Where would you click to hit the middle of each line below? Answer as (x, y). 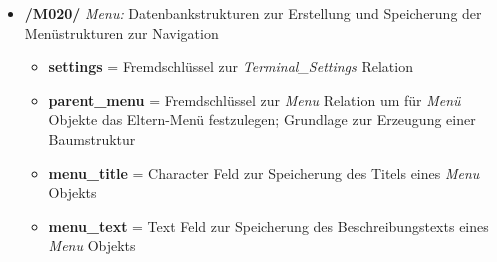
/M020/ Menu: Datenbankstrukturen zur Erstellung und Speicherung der (253, 13)
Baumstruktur (92, 138)
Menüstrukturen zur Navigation (121, 32)
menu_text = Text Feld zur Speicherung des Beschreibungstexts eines (268, 225)
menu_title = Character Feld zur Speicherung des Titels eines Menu (264, 172)
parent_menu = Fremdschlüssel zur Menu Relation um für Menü (254, 99)
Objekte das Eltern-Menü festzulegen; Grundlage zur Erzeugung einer (262, 119)
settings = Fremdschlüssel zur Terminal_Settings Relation (230, 66)
